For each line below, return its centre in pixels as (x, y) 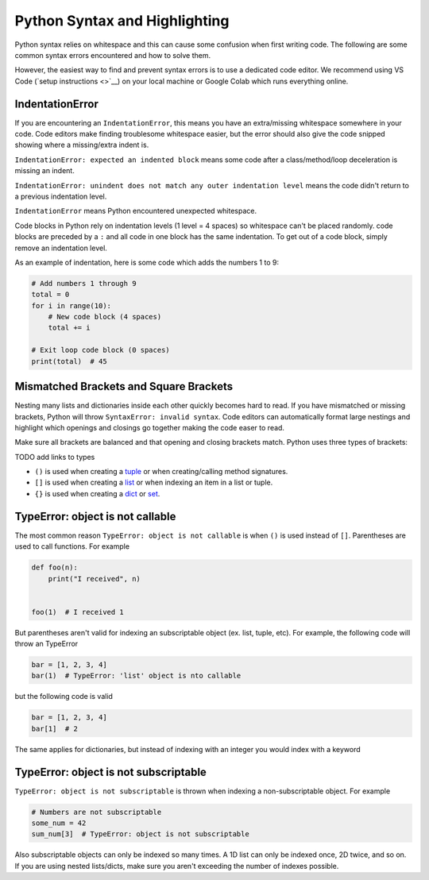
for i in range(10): (71, 305)
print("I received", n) (94, 579)
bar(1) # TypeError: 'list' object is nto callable (136, 676)
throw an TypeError (46, 644)
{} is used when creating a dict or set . (97, 493)
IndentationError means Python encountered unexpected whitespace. (136, 211)
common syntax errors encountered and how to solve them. (113, 55)
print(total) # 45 (69, 361)
